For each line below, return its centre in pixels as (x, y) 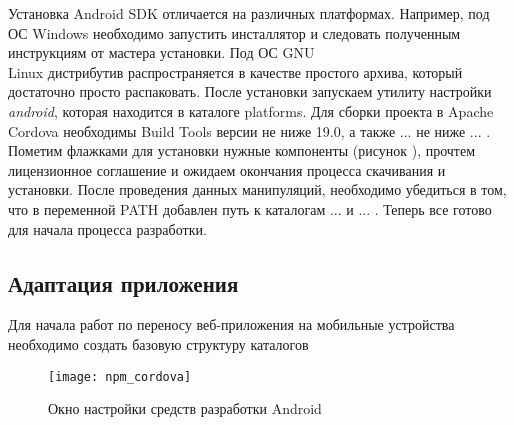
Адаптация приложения (123, 282)
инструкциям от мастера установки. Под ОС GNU (161, 52)
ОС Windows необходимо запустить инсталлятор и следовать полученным (234, 32)
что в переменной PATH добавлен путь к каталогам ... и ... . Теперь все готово (250, 208)
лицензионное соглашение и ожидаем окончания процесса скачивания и (227, 169)
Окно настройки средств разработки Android (185, 408)
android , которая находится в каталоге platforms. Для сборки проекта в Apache (251, 110)
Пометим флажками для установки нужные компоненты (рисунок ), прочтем (242, 150)
